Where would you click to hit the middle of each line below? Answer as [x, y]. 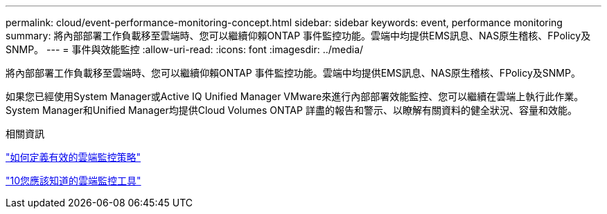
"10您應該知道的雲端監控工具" [73, 181]
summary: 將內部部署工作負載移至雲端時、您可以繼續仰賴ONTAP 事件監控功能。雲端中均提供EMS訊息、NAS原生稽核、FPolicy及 [298, 36]
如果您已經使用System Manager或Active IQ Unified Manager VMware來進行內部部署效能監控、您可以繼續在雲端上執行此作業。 [295, 96]
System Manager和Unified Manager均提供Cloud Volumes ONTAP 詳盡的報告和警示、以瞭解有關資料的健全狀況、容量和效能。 [291, 110]
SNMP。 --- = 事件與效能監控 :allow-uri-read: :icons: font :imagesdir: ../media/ [185, 49]
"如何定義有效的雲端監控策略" [73, 157]
